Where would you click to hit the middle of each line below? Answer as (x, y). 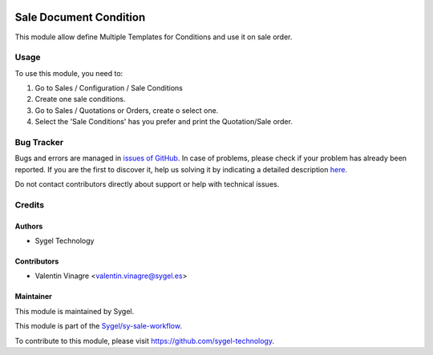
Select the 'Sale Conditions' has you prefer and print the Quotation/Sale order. (164, 122)
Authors (29, 226)
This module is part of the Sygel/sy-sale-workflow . (98, 326)
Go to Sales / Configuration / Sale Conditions (109, 88)
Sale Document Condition (80, 17)
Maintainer (33, 297)
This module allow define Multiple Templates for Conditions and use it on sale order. (154, 37)
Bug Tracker (39, 142)
